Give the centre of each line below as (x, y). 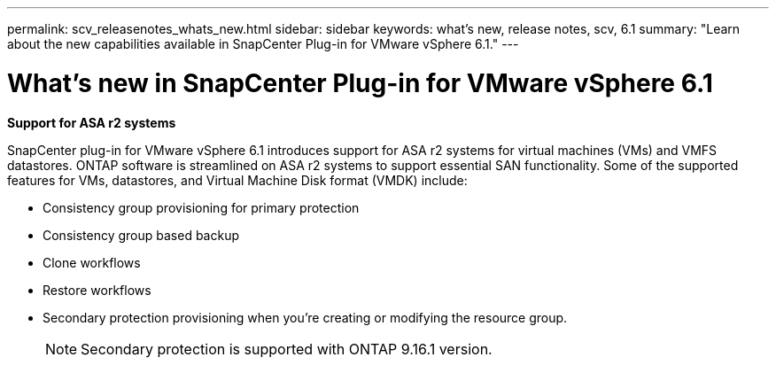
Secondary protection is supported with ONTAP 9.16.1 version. (287, 349)
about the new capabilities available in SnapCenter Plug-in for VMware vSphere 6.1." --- (263, 44)
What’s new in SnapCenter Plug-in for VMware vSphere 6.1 (360, 83)
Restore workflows (97, 290)
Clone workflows (92, 262)
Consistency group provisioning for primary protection (201, 207)
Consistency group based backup (141, 235)
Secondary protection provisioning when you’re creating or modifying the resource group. (305, 317)
